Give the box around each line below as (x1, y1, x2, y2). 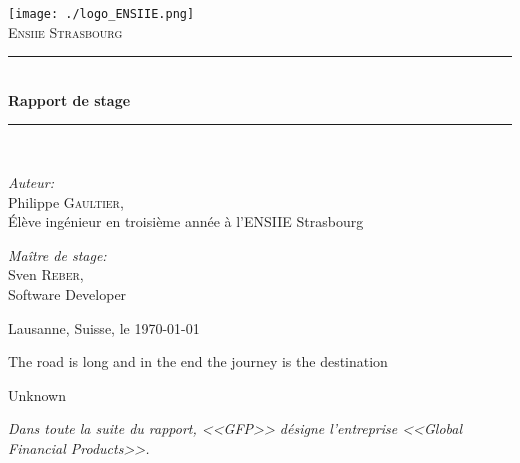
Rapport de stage (8, 89, 131, 110)
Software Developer (8, 284, 127, 304)
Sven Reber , (8, 264, 84, 285)
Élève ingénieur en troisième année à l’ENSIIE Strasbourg (8, 211, 364, 232)
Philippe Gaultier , (8, 191, 124, 212)
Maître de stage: (8, 244, 107, 265)
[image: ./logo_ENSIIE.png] (8, 7, 195, 21)
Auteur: (8, 172, 55, 193)
